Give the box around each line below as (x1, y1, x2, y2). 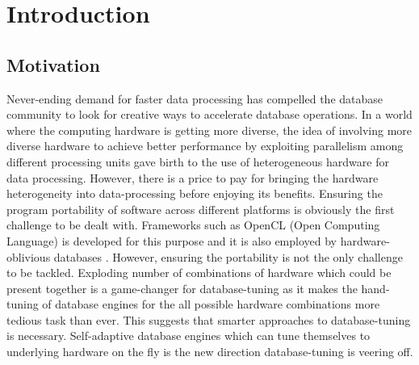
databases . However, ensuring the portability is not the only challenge (53, 248, 403, 265)
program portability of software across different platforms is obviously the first (6, 200, 395, 217)
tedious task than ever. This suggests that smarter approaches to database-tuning (6, 311, 411, 328)
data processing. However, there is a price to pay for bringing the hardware (6, 169, 379, 186)
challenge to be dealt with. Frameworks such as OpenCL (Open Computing (6, 216, 380, 233)
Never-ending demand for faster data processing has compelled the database (6, 90, 383, 107)
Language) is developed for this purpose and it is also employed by (6, 232, 337, 249)
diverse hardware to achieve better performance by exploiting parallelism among (6, 137, 404, 154)
